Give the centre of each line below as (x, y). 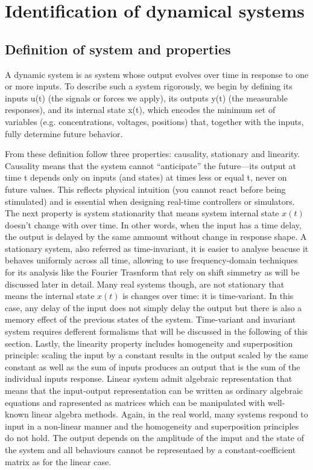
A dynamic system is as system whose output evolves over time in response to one (157, 74)
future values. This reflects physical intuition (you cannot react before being (145, 189)
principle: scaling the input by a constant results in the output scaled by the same (156, 355)
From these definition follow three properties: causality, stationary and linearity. (153, 154)
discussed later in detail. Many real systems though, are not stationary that (145, 284)
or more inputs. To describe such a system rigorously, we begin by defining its (149, 86)
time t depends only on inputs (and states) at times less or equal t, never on (146, 177)
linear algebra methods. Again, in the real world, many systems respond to (170, 414)
